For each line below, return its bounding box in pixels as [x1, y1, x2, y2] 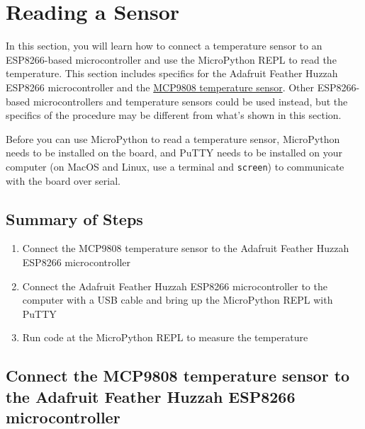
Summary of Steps [6, 207, 143, 229]
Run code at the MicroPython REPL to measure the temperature [22, 330, 308, 345]
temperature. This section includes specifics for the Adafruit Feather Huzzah [6, 66, 338, 81]
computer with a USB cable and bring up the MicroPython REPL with [22, 292, 333, 307]
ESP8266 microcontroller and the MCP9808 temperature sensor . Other [6, 79, 315, 94]
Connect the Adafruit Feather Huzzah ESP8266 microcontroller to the [22, 278, 327, 293]
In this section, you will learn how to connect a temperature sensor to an [6, 38, 322, 53]
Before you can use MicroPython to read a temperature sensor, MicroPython [6, 131, 340, 146]
